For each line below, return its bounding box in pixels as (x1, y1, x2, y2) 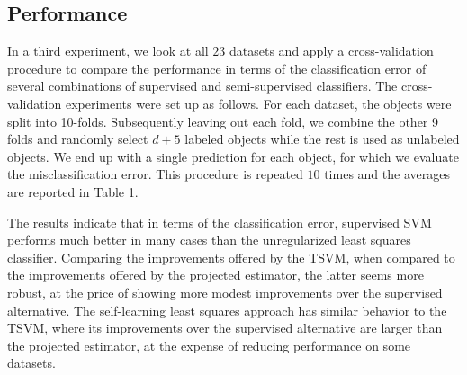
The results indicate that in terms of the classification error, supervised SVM (7, 212, 432, 231)
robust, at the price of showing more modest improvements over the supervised (7, 282, 443, 301)
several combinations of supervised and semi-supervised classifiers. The (7, 76, 398, 95)
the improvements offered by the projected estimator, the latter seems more (7, 265, 424, 284)
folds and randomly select (7, 129, 148, 148)
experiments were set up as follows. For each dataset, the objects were (65, 94, 452, 112)
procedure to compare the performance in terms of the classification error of (7, 58, 427, 77)
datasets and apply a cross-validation (229, 41, 434, 60)
